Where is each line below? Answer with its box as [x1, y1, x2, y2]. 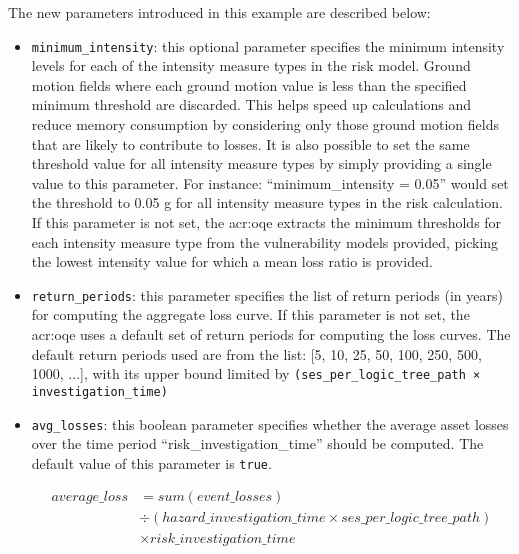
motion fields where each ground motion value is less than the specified [31, 74, 467, 95]
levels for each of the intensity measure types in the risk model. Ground [31, 55, 471, 76]
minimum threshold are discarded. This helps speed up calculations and [31, 94, 472, 115]
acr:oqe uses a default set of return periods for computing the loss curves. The [31, 324, 511, 345]
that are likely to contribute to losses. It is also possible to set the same [31, 133, 470, 154]
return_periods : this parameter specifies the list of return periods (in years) [31, 284, 503, 305]
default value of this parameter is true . [31, 452, 272, 473]
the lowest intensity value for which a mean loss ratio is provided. [31, 251, 433, 272]
